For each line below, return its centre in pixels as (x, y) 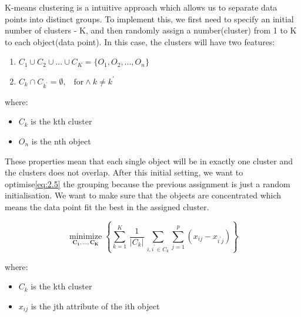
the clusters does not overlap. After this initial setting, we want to (124, 172)
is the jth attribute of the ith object (95, 306)
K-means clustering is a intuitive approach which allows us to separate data (141, 7)
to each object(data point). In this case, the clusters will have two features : (140, 41)
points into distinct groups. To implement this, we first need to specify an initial (149, 18)
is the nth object (61, 141)
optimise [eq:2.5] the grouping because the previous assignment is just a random (148, 183)
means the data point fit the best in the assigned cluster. (107, 206)
